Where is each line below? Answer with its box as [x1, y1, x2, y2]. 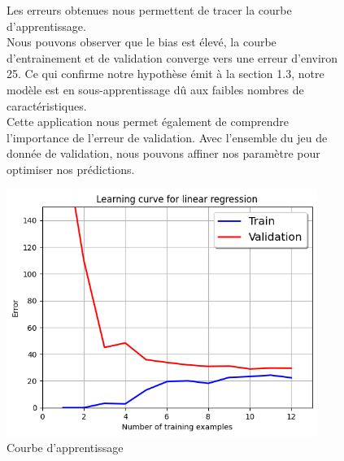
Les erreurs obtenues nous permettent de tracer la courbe [7, 2, 292, 18]
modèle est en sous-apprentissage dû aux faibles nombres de [7, 80, 304, 98]
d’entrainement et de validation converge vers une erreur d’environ [7, 49, 338, 66]
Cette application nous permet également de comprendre [7, 113, 290, 130]
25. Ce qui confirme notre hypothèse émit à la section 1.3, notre [7, 65, 324, 82]
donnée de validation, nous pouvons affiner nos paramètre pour [7, 145, 320, 162]
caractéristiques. [7, 97, 87, 114]
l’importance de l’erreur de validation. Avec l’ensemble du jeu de [7, 128, 328, 146]
